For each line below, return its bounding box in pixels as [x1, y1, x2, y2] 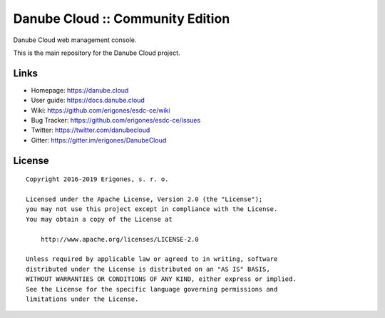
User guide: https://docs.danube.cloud [31, 96, 145, 105]
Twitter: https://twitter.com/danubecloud [31, 125, 150, 135]
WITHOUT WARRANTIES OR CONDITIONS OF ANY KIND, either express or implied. [26, 275, 297, 283]
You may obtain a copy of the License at [26, 215, 173, 223]
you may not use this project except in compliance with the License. [26, 205, 278, 213]
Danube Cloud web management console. [13, 36, 137, 44]
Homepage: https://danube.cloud [31, 86, 129, 94]
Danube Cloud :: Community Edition [13, 11, 230, 26]
